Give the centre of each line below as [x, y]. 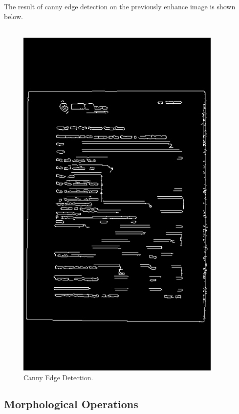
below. [13, 16]
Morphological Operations [71, 403]
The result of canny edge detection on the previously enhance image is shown [120, 6]
